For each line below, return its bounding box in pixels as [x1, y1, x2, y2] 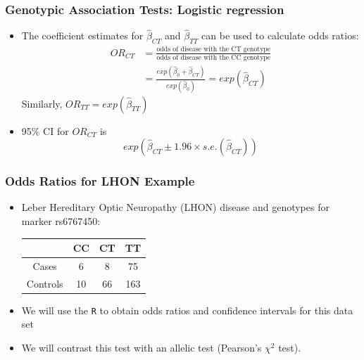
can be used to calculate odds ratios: [201, 28, 359, 43]
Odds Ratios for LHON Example [5, 172, 195, 190]
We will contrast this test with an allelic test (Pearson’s [21, 340, 262, 355]
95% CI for [21, 123, 69, 138]
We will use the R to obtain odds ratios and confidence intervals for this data [21, 302, 353, 317]
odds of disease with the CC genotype [156, 53, 271, 61]
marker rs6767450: [21, 213, 101, 228]
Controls [26, 276, 63, 290]
